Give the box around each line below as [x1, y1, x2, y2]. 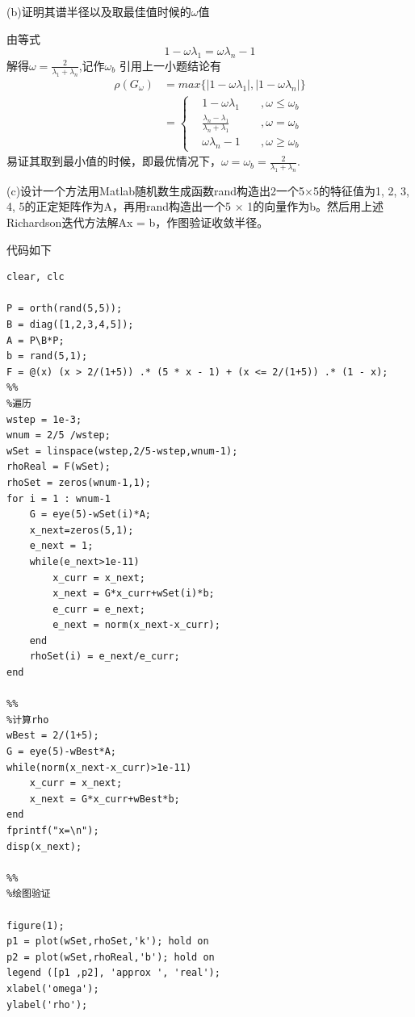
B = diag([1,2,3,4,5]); [6, 319, 134, 331]
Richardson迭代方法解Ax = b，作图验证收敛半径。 [6, 214, 269, 231]
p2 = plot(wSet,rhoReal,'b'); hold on [6, 951, 215, 963]
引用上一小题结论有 [119, 56, 221, 73]
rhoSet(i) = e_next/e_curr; [29, 651, 180, 663]
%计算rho [6, 714, 49, 726]
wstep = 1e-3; [6, 413, 82, 425]
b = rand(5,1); [6, 350, 88, 362]
